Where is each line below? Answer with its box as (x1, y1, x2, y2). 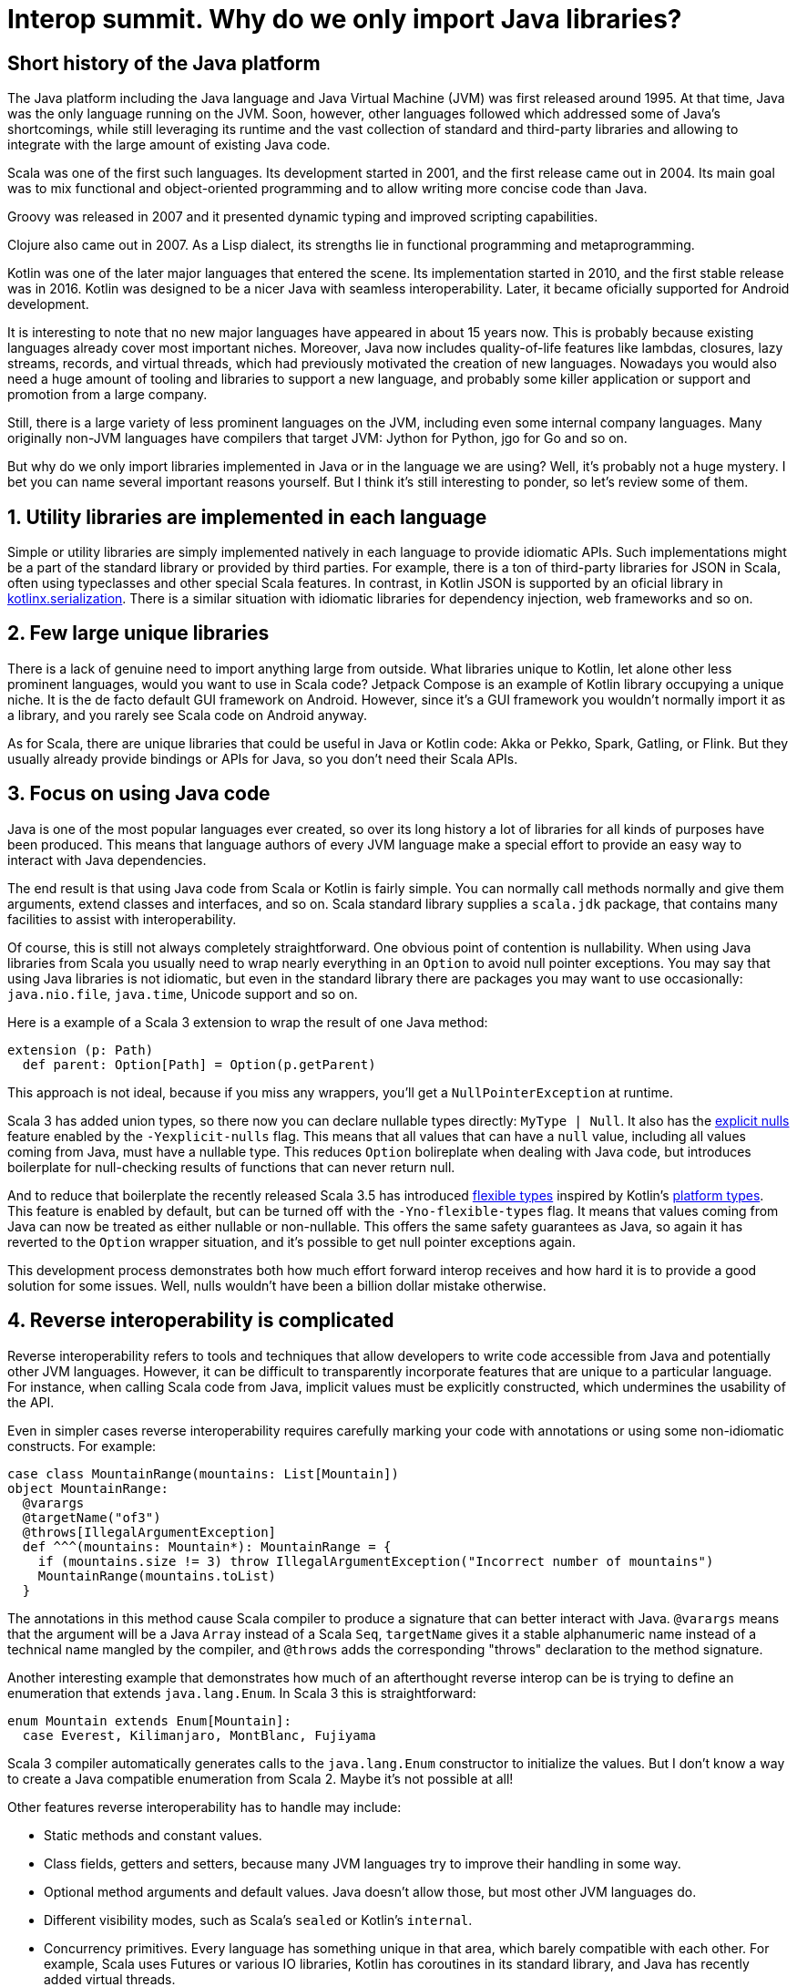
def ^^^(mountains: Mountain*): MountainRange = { (22, 1539, 392, 1554)
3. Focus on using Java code (7, 782, 271, 806)
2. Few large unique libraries (7, 622, 270, 645)
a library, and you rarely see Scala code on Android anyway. (7, 706, 367, 723)
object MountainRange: (7, 1480, 169, 1496)
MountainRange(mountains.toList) (37, 1568, 277, 1583)
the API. (7, 1394, 55, 1410)
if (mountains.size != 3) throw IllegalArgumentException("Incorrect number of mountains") (37, 1553, 714, 1569)
